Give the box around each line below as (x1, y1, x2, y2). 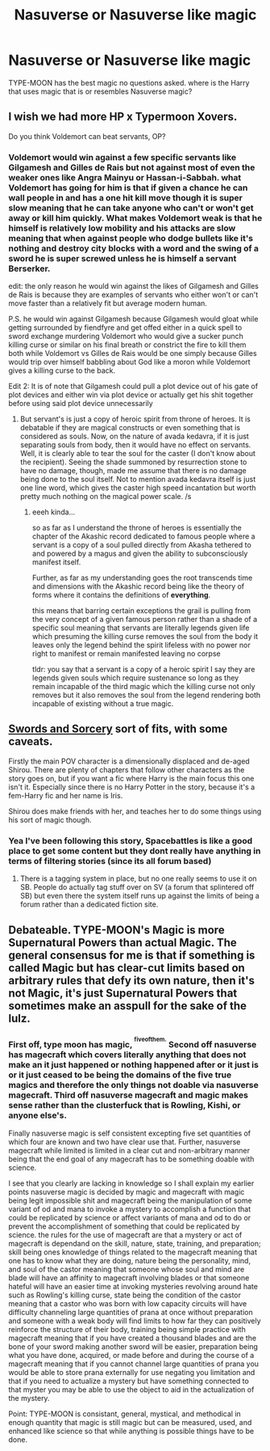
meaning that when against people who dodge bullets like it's (8, 232, 254, 243)
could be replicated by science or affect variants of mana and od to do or (8, 1212, 251, 1222)
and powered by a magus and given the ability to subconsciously (31, 548, 248, 559)
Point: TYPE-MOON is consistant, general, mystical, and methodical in (8, 1409, 242, 1419)
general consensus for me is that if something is (8, 948, 255, 962)
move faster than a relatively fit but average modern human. (8, 298, 208, 308)
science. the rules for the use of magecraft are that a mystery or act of (8, 1229, 243, 1239)
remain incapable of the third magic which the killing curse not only (31, 682, 255, 692)
